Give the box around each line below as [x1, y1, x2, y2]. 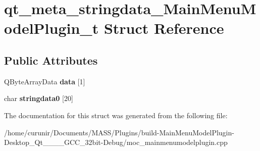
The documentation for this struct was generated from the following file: [4, 110, 228, 120]
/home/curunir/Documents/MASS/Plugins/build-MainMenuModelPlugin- [4, 127, 234, 137]
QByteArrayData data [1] [4, 76, 85, 86]
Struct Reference [103, 18, 224, 38]
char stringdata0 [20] [4, 93, 73, 104]
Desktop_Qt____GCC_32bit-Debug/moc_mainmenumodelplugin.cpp [4, 137, 228, 147]
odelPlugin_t [4, 18, 99, 38]
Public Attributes [4, 52, 98, 68]
